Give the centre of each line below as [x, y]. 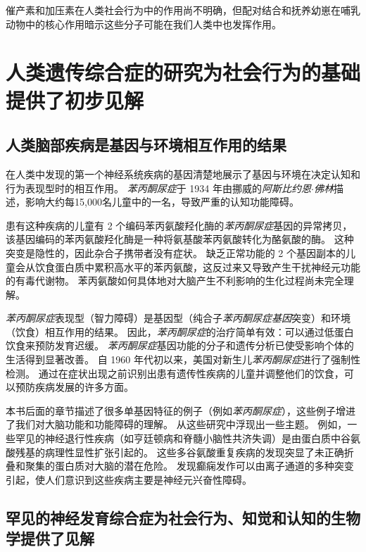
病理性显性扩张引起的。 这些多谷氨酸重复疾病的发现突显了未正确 [194, 452]
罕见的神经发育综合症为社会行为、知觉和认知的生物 [183, 517]
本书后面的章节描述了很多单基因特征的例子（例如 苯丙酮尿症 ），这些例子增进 [181, 410]
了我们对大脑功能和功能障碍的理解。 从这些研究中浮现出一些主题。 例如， [177, 424]
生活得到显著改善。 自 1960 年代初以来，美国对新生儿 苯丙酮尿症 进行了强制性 [183, 359]
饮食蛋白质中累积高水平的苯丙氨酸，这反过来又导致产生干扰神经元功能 [197, 266]
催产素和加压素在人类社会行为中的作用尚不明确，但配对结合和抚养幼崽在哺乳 [183, 10]
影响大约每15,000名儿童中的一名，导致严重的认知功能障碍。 [162, 202]
